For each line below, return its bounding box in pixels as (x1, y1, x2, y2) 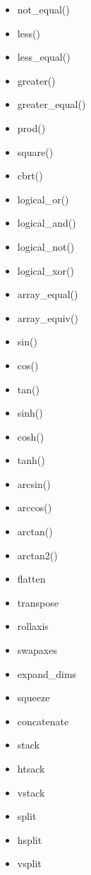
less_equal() (17, 49, 71, 64)
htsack (17, 761, 45, 775)
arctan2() (17, 547, 58, 562)
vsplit (17, 856, 42, 871)
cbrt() (17, 168, 43, 183)
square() (17, 144, 54, 159)
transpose (17, 595, 59, 609)
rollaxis (17, 619, 49, 633)
